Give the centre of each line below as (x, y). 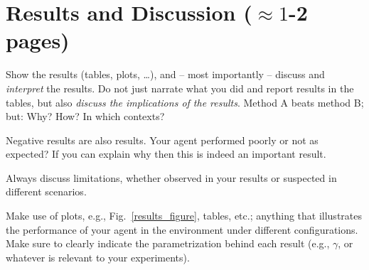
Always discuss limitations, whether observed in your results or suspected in (171, 177)
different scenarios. (46, 191)
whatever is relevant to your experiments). (98, 257)
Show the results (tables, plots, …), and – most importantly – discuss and (165, 74)
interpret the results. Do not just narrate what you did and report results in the (180, 88)
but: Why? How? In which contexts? (85, 116)
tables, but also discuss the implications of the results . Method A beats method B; (185, 102)
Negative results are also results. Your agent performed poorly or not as (162, 140)
